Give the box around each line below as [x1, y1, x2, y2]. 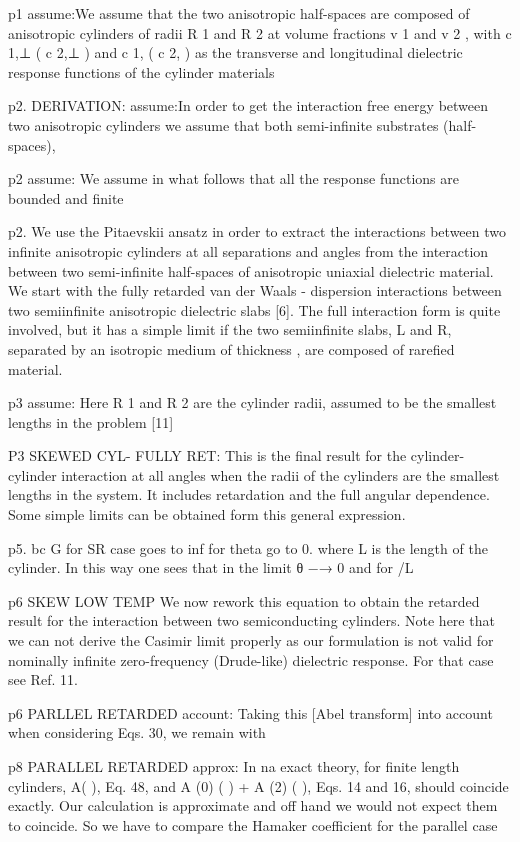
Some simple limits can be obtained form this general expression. [8, 504, 406, 525]
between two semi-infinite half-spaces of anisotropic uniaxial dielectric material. [8, 260, 494, 281]
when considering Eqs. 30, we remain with [8, 722, 266, 743]
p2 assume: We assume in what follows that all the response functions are [8, 168, 459, 189]
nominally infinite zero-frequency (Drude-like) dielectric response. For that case [8, 649, 494, 670]
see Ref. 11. [8, 669, 78, 690]
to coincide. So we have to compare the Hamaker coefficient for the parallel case [8, 814, 498, 835]
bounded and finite [8, 187, 124, 208]
